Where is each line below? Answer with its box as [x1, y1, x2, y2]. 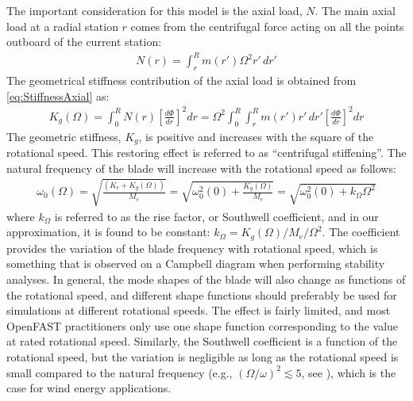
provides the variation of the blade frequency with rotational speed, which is [6, 239, 378, 256]
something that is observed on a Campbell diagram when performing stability [6, 255, 385, 272]
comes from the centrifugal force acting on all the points [130, 17, 404, 34]
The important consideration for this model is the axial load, [6, 2, 303, 18]
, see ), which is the [301, 364, 396, 380]
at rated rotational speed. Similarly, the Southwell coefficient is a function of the [6, 333, 398, 349]
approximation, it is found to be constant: [6, 223, 210, 240]
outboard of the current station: [6, 33, 162, 50]
